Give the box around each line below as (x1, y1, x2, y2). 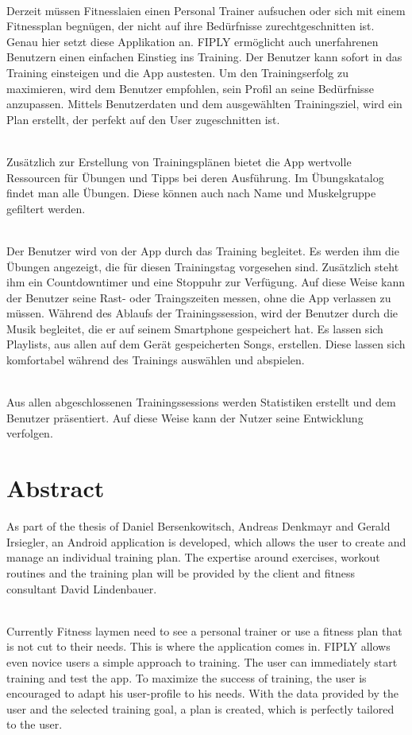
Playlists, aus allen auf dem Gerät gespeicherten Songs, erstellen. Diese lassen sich (6, 336, 406, 352)
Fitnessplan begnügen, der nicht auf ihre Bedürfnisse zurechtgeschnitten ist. (6, 17, 375, 34)
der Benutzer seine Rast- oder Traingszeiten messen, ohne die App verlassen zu (6, 289, 391, 305)
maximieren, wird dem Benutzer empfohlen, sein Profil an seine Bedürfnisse (6, 80, 375, 96)
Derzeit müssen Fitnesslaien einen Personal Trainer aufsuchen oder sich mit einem (6, 2, 406, 18)
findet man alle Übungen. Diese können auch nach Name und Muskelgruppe (6, 185, 376, 201)
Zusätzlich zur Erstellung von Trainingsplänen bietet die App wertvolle (6, 153, 352, 169)
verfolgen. (6, 425, 53, 441)
